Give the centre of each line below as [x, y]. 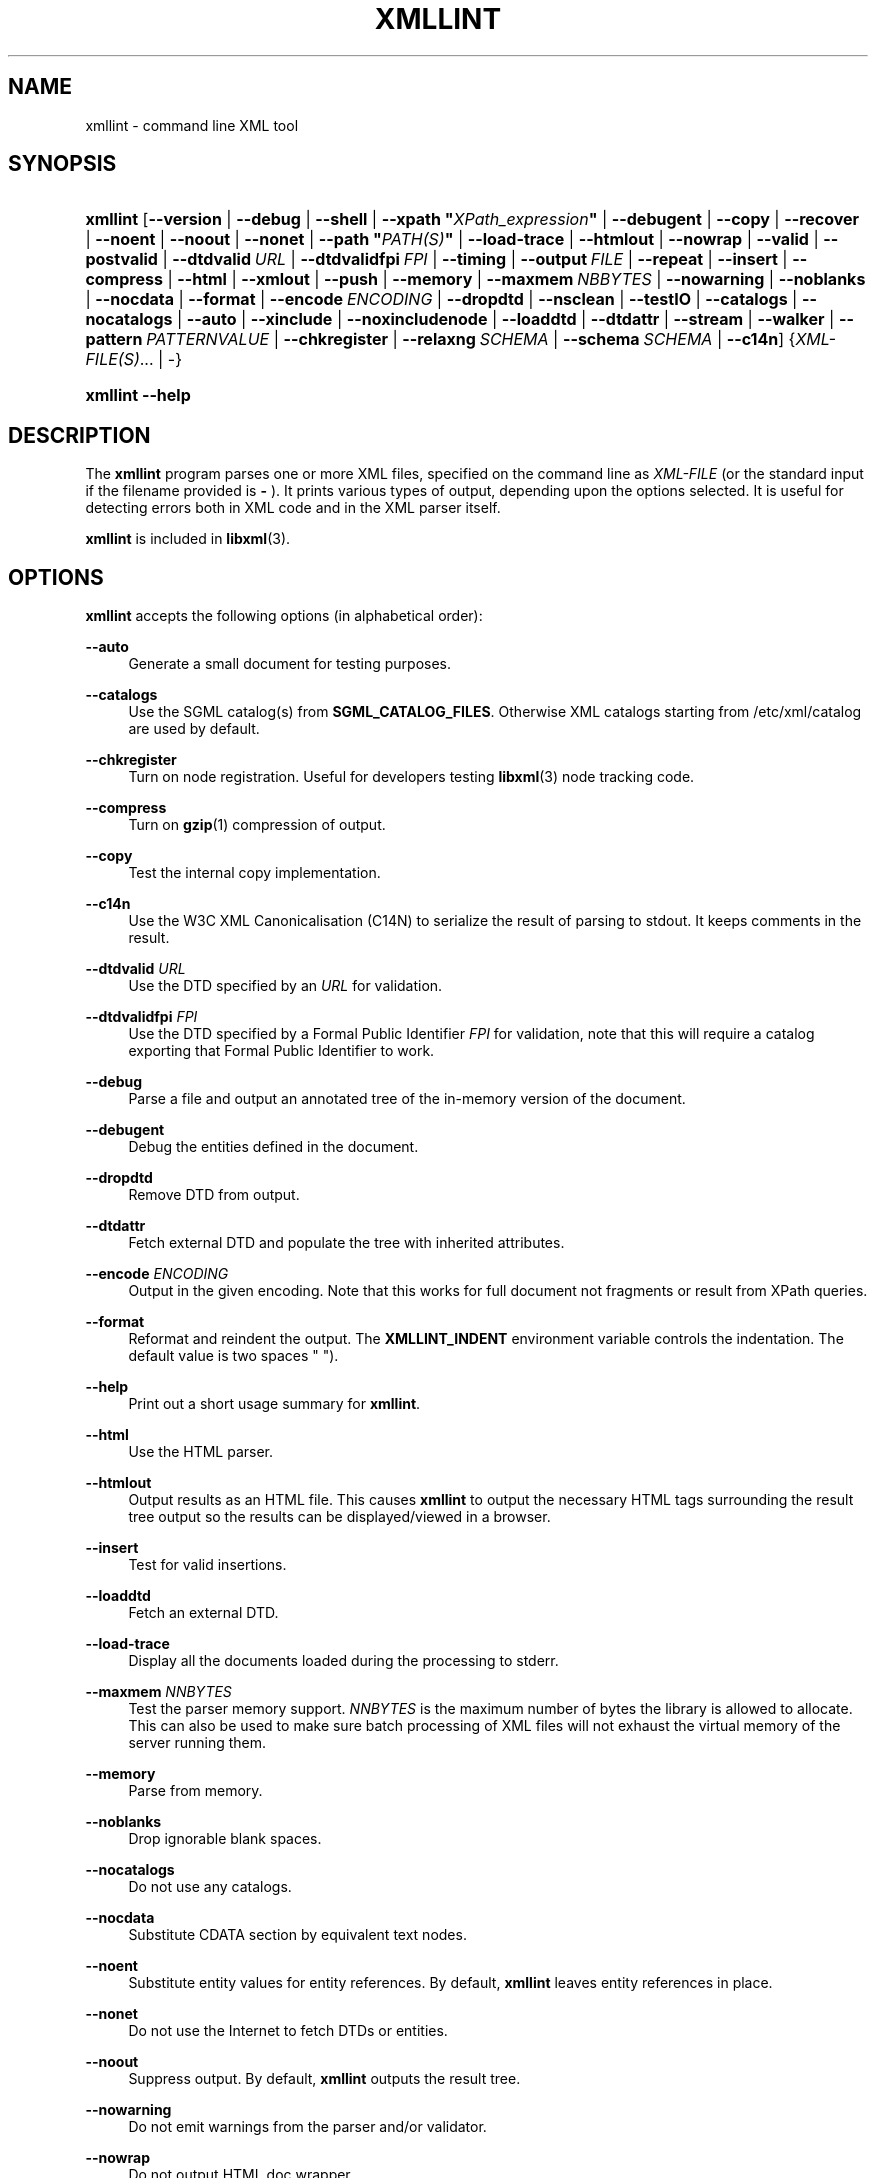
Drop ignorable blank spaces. [225, 1839]
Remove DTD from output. [214, 1195]
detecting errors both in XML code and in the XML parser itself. [293, 508]
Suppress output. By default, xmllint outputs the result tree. [324, 2079]
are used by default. [194, 729]
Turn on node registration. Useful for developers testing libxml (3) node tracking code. [411, 777]
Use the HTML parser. [201, 1452]
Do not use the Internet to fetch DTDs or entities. [288, 2031]
